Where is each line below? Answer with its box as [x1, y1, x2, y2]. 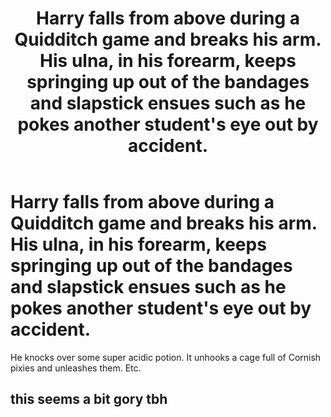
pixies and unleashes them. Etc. [10, 362, 142, 374]
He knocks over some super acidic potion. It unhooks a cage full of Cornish [10, 351, 322, 363]
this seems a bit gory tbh [10, 391, 168, 408]
